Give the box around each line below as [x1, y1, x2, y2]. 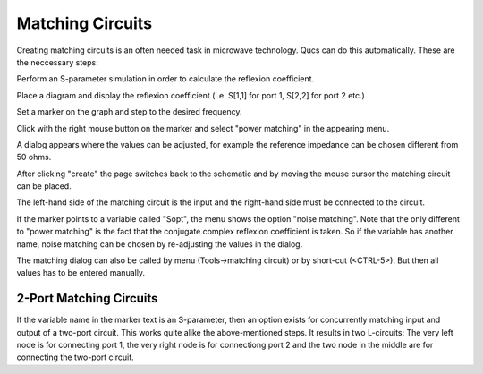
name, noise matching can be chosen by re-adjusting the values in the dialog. [16, 238, 303, 250]
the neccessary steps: [16, 56, 98, 67]
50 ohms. [16, 152, 52, 163]
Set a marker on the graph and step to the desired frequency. [16, 106, 242, 117]
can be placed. [16, 181, 72, 191]
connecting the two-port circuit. [16, 352, 134, 362]
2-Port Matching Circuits [16, 291, 158, 306]
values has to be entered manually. [16, 268, 146, 278]
